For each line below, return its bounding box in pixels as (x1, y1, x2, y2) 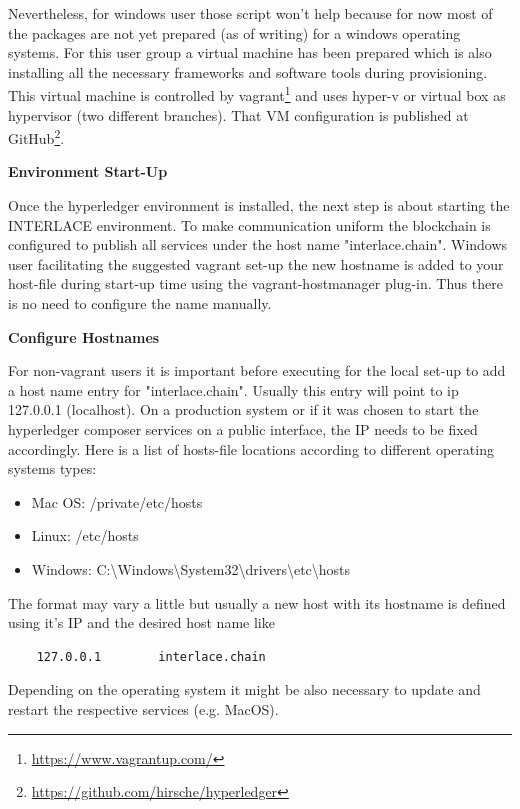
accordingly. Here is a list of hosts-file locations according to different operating (8, 438, 494, 459)
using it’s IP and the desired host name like (8, 612, 275, 633)
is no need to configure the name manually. (8, 293, 272, 314)
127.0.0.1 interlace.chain (36, 649, 266, 664)
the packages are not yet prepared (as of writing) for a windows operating (8, 22, 461, 43)
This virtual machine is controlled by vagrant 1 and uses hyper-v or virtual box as (8, 82, 506, 106)
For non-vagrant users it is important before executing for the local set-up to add (8, 360, 506, 381)
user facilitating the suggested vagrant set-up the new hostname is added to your (8, 253, 504, 274)
